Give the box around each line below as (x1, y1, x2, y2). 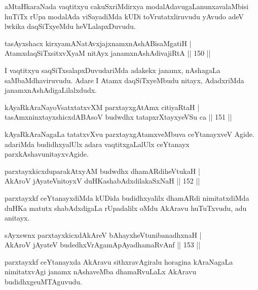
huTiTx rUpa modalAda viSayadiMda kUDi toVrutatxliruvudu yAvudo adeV (5, 11, 244, 21)
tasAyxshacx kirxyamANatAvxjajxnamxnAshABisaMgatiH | (5, 38, 192, 48)
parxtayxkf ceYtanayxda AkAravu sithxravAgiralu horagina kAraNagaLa (5, 256, 233, 267)
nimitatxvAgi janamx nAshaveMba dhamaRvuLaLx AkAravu (5, 266, 196, 277)
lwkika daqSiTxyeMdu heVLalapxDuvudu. (5, 21, 136, 31)
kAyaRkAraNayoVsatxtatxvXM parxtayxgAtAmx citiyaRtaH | (5, 101, 200, 112)
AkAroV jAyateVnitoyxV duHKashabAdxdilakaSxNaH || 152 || (5, 175, 200, 186)
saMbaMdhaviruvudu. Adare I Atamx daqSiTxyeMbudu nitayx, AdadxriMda (5, 75, 244, 85)
